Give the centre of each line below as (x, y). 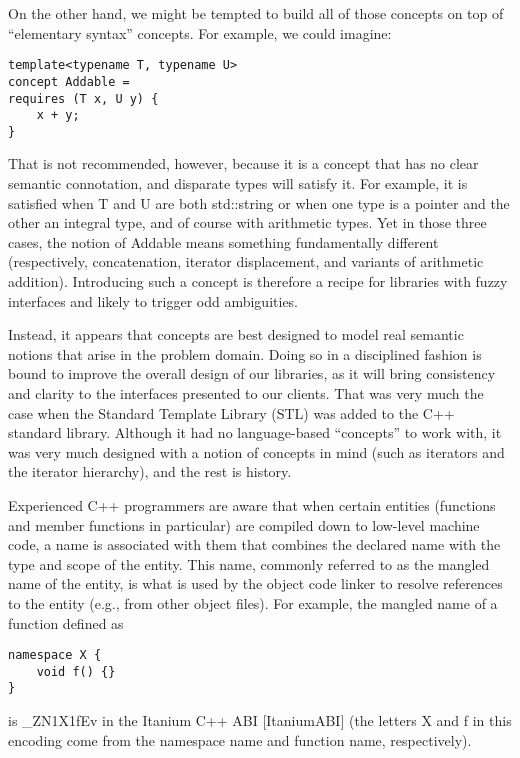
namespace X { (55, 655)
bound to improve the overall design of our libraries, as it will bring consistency (252, 373)
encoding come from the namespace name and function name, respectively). (240, 739)
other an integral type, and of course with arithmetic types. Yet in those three (247, 222)
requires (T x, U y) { (83, 98)
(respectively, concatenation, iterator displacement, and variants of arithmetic (246, 261)
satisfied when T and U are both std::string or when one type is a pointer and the (259, 202)
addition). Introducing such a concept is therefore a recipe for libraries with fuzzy (258, 281)
